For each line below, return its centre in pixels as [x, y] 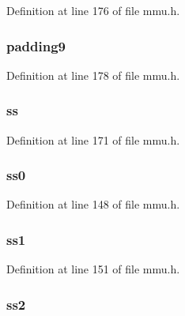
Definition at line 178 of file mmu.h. [93, 75]
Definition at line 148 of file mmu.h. [93, 204]
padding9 [36, 45]
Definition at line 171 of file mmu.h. [93, 139]
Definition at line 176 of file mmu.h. [93, 10]
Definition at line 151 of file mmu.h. [93, 269]
